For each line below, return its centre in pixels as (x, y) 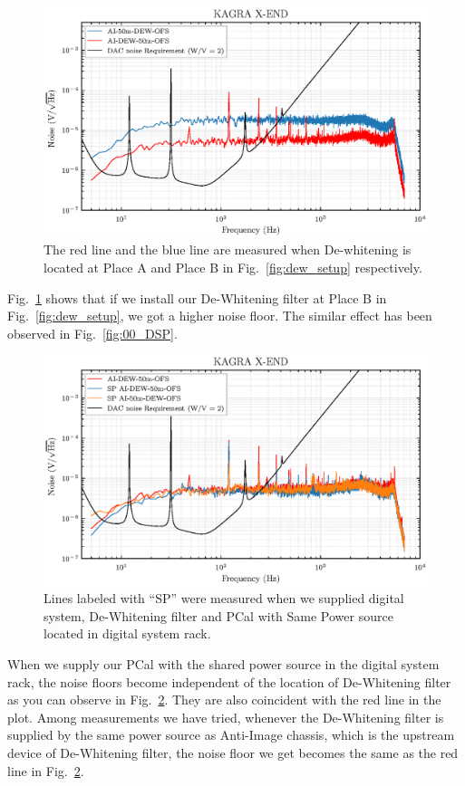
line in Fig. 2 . (46, 770)
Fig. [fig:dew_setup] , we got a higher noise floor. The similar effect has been (220, 316)
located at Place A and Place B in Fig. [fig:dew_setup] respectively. (233, 267)
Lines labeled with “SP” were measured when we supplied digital (224, 598)
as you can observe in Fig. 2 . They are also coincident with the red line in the (224, 700)
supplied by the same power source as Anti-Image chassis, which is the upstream (231, 735)
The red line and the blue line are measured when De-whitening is (228, 249)
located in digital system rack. (127, 633)
